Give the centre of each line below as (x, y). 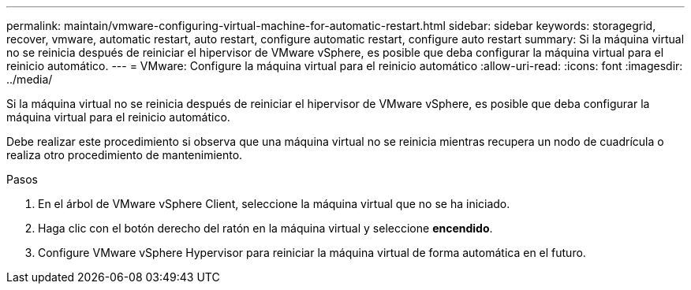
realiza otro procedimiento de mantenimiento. (125, 155)
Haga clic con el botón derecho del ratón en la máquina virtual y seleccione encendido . (265, 228)
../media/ (30, 79)
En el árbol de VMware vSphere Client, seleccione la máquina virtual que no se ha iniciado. (274, 204)
